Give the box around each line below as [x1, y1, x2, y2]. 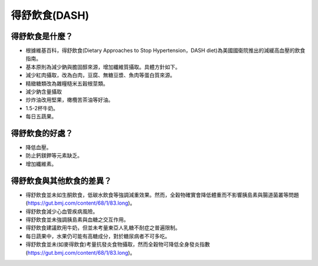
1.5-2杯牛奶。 [25, 104, 59, 111]
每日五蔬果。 [25, 113, 57, 120]
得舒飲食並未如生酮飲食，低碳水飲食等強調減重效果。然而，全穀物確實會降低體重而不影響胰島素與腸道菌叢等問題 [25, 191, 299, 198]
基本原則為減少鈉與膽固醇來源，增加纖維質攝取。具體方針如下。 [25, 63, 181, 70]
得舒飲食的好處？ [11, 129, 73, 138]
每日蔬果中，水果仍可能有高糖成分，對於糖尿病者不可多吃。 [25, 232, 170, 239]
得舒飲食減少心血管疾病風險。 [25, 208, 98, 215]
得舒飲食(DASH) [11, 9, 90, 22]
